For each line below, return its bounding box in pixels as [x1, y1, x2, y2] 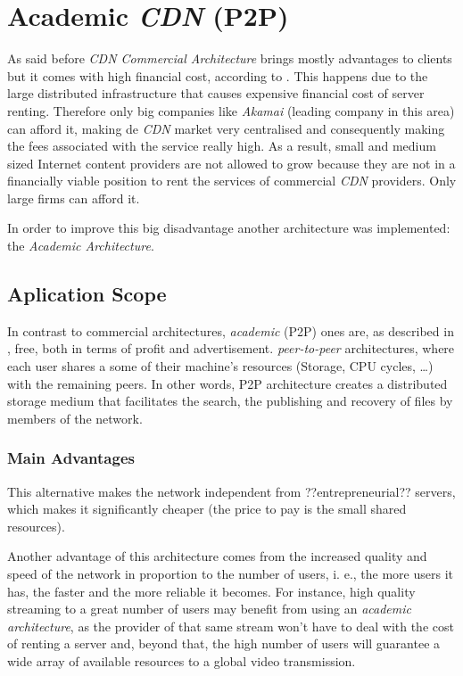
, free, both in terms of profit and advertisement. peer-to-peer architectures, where [7, 339, 455, 358]
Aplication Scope [7, 280, 167, 308]
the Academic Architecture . [7, 236, 154, 255]
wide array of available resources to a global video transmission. [7, 651, 356, 670]
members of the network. [7, 408, 143, 427]
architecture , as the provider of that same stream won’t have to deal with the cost [7, 616, 454, 635]
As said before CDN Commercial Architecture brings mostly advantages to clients [7, 49, 452, 68]
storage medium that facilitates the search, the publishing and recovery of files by [7, 392, 453, 410]
